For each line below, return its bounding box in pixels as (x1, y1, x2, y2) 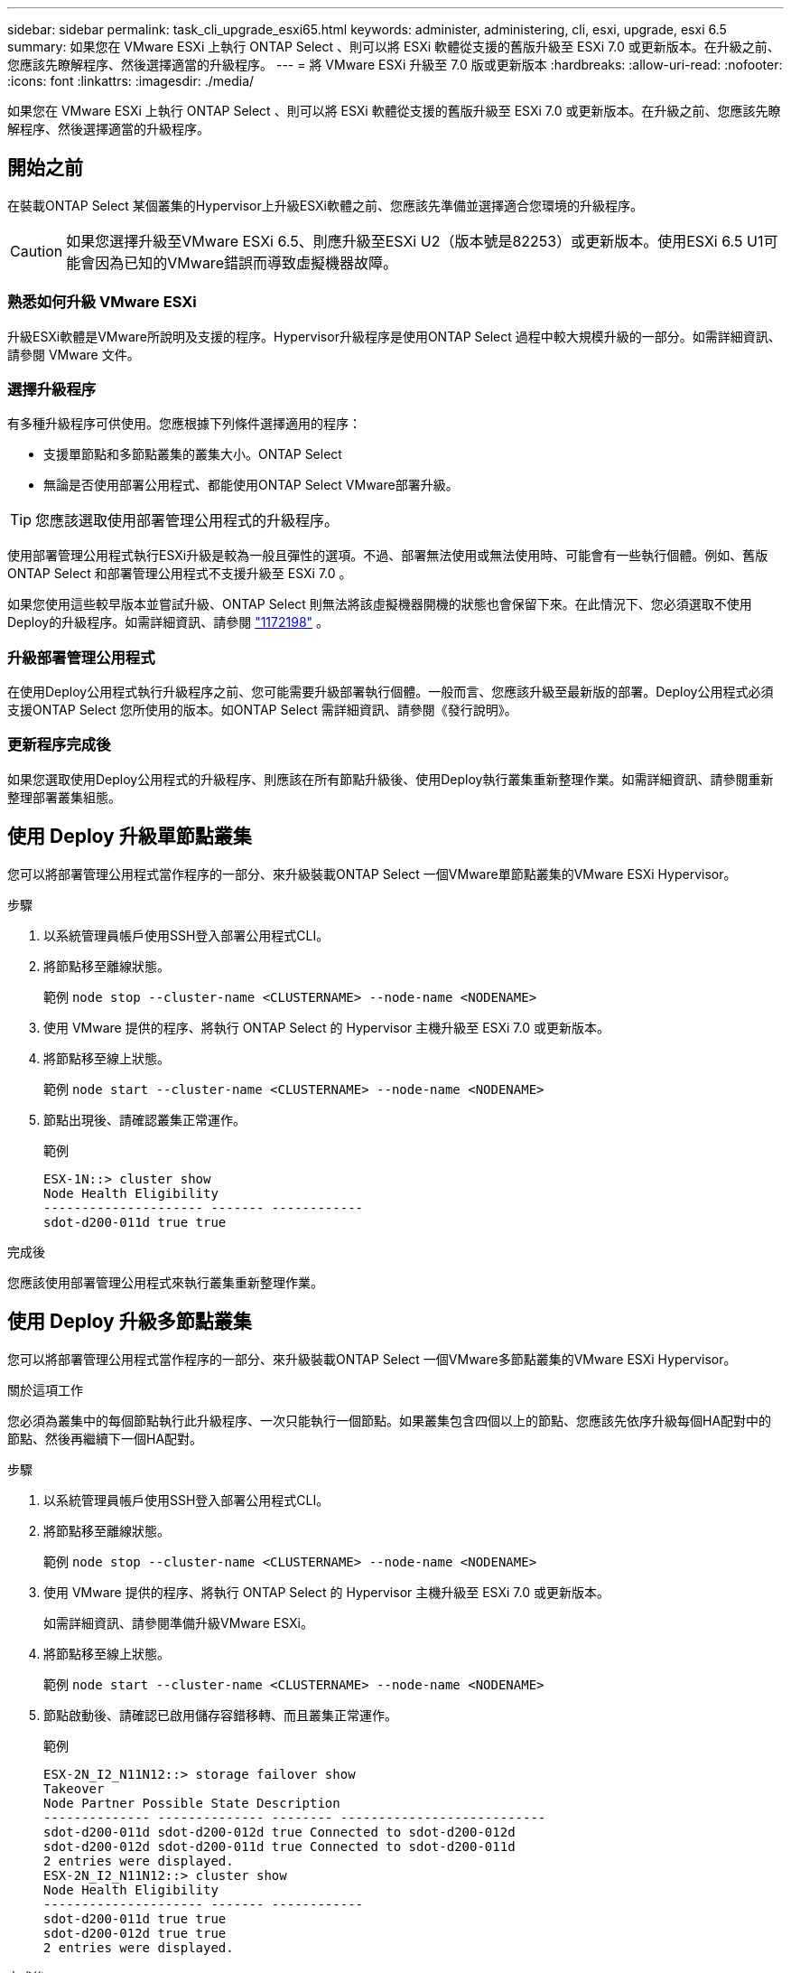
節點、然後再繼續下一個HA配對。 (7, 1430, 203, 1446)
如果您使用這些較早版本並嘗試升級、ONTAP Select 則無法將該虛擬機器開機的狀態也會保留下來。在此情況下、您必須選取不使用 (7, 596, 752, 612)
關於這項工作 (7, 1381, 83, 1398)
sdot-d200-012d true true (43, 1925, 227, 1940)
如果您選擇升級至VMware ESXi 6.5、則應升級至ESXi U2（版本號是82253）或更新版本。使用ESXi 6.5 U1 (66, 231, 764, 250)
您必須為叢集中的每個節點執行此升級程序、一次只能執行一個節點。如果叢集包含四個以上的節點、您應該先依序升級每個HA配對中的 (7, 1412, 772, 1428)
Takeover (43, 1781, 105, 1796)
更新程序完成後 (7, 735, 111, 754)
